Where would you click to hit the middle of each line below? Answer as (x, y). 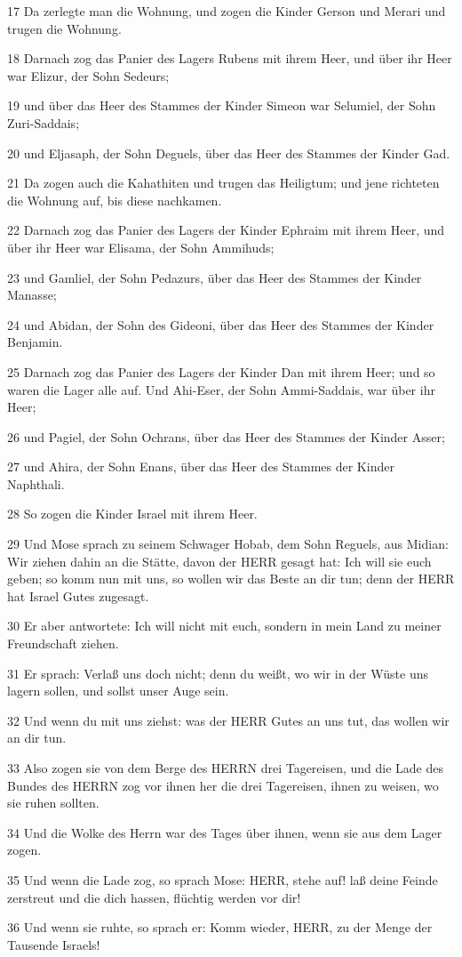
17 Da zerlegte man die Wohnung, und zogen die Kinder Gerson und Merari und (227, 11)
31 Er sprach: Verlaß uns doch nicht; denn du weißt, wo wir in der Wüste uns (218, 673)
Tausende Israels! (54, 944)
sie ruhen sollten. (53, 803)
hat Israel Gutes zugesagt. (78, 595)
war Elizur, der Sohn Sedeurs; (88, 75)
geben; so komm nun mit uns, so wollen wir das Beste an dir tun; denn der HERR (231, 579)
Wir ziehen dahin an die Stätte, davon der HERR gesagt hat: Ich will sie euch (219, 561)
